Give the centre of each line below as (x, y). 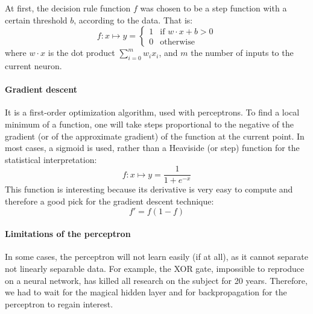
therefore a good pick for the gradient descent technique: (109, 201)
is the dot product (81, 53)
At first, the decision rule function (68, 8)
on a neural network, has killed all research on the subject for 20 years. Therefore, (156, 280)
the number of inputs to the (242, 53)
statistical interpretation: (51, 159)
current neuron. (33, 65)
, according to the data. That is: (133, 20)
